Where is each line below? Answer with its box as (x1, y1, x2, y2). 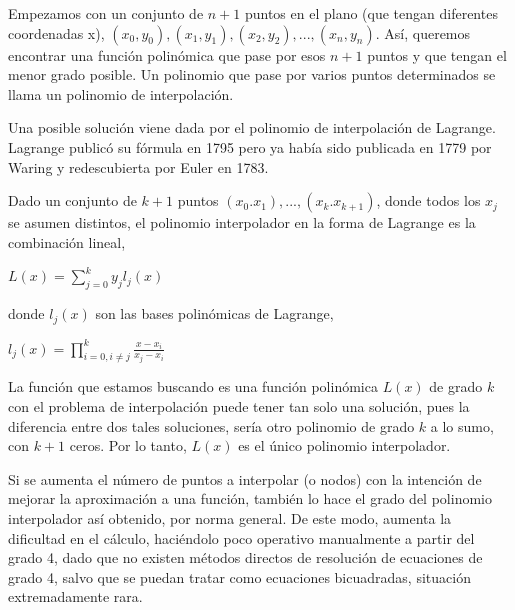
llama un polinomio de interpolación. (8, 83, 234, 104)
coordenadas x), (8, 22, 105, 43)
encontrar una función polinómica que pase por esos (8, 44, 326, 65)
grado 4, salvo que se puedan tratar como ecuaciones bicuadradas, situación (8, 566, 471, 587)
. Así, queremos (375, 22, 471, 43)
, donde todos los (376, 190, 481, 211)
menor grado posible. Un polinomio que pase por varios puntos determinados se (8, 64, 496, 85)
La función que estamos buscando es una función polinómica (8, 376, 378, 397)
